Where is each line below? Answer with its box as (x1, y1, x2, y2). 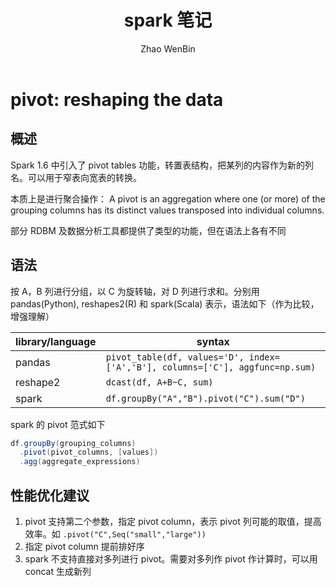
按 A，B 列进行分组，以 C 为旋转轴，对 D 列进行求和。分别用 (10, 285, 260, 297)
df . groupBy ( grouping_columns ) (10, 438, 137, 448)
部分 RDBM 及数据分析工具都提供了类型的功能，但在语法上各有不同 (10, 224, 287, 236)
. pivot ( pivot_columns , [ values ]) (19, 447, 159, 458)
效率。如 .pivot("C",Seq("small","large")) (24, 528, 207, 540)
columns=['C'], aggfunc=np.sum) (161, 361, 317, 373)
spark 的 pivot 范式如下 (10, 418, 106, 430)
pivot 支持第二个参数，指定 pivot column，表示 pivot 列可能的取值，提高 (24, 516, 322, 527)
